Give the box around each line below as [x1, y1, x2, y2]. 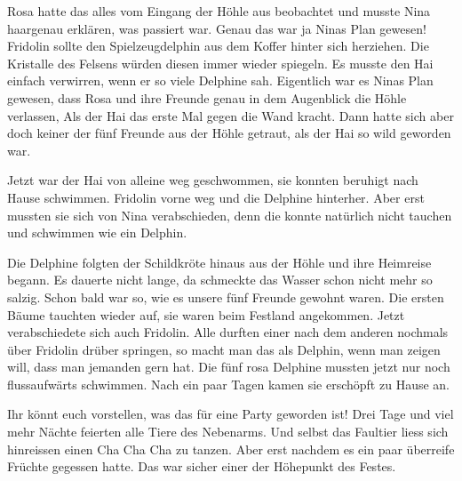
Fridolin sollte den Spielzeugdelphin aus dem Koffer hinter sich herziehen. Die [7, 36, 429, 55]
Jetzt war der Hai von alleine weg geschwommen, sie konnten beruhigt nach [7, 171, 418, 189]
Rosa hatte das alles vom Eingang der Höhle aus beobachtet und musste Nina [7, 2, 431, 20]
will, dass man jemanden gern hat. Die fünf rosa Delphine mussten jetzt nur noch [7, 357, 450, 376]
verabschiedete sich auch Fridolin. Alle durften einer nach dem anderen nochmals [7, 323, 449, 341]
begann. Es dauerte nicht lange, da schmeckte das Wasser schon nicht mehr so [7, 270, 433, 289]
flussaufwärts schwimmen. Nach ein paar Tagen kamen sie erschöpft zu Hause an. [7, 374, 450, 393]
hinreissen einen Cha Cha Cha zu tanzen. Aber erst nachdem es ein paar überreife [7, 439, 455, 458]
